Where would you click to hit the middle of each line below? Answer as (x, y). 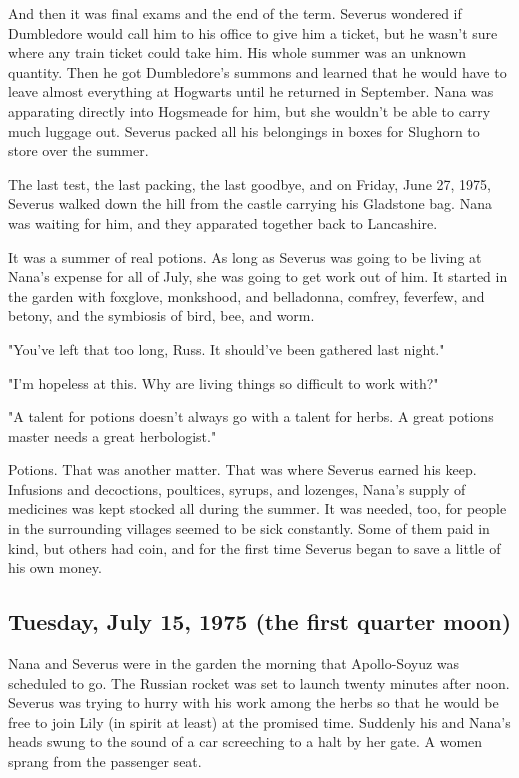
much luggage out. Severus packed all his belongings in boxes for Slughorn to (244, 130)
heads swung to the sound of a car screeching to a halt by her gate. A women (245, 741)
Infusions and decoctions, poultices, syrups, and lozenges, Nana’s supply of (237, 488)
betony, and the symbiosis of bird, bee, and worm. (161, 315)
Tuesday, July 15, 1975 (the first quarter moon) (260, 621)
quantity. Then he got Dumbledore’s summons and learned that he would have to (257, 71)
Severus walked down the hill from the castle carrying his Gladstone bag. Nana (250, 203)
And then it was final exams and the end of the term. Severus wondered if (235, 13)
